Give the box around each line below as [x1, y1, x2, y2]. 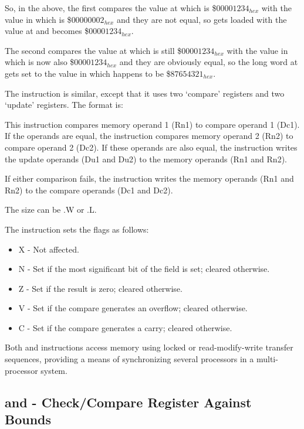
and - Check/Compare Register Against [5, 393, 252, 411]
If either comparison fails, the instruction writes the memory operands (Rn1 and [5, 172, 294, 185]
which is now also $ [5, 56, 75, 68]
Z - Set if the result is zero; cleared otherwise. [18, 282, 183, 294]
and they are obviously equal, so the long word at [119, 56, 298, 68]
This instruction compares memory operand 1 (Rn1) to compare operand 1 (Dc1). [5, 118, 300, 130]
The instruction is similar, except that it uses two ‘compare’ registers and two [5, 87, 285, 99]
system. [40, 364, 67, 376]
